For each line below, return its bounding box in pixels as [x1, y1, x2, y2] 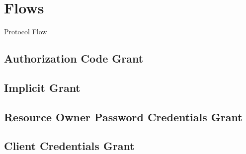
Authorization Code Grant [4, 51, 144, 66]
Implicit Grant [4, 79, 81, 95]
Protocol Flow [4, 26, 47, 37]
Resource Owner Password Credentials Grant [4, 109, 243, 124]
